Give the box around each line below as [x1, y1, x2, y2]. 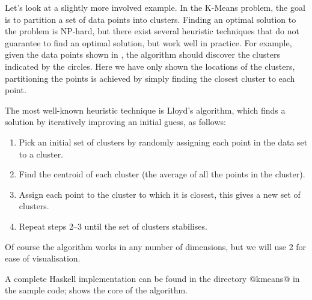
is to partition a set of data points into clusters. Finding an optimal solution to [5, 13, 296, 25]
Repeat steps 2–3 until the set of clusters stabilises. [19, 219, 207, 232]
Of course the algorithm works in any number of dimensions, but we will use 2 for [5, 240, 307, 253]
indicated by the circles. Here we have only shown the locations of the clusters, [5, 60, 295, 72]
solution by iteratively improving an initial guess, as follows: [5, 115, 226, 128]
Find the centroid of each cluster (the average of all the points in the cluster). [19, 168, 305, 180]
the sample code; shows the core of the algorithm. [5, 284, 188, 296]
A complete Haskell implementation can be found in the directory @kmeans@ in [5, 272, 300, 284]
